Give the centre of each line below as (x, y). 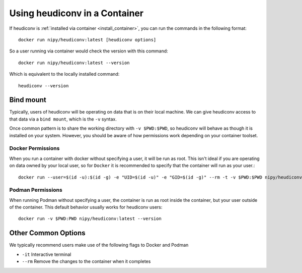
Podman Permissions (36, 190)
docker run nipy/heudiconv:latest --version (74, 63)
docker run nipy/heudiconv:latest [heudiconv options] (87, 40)
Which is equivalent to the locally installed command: (64, 74)
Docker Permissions (34, 148)
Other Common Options (47, 233)
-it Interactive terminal (47, 254)
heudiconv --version (44, 86)
